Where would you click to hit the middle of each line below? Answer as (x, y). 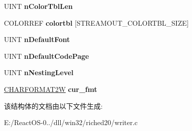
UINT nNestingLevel (39, 72)
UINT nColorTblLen (38, 6)
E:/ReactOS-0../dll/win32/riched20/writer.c (71, 122)
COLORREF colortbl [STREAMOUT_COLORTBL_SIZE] (96, 22)
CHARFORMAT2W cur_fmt (51, 89)
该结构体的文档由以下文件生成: (53, 106)
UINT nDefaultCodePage (47, 56)
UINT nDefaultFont (37, 39)
